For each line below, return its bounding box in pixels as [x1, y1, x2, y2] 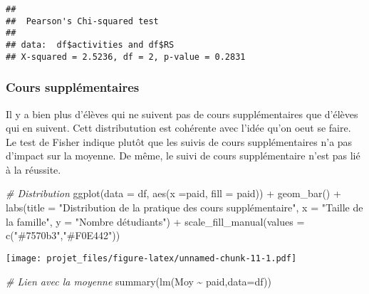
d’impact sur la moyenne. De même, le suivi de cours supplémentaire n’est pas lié [6, 148, 360, 163]
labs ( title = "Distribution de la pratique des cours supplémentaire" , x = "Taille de [6, 200, 363, 215]
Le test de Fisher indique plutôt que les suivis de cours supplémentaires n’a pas [6, 134, 353, 149]
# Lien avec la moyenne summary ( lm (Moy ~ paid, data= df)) [6, 273, 271, 288]
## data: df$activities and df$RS [6, 39, 175, 50]
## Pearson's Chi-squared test [6, 16, 159, 26]
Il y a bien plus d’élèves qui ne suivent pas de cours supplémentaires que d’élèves [6, 106, 358, 121]
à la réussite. [6, 162, 61, 177]
